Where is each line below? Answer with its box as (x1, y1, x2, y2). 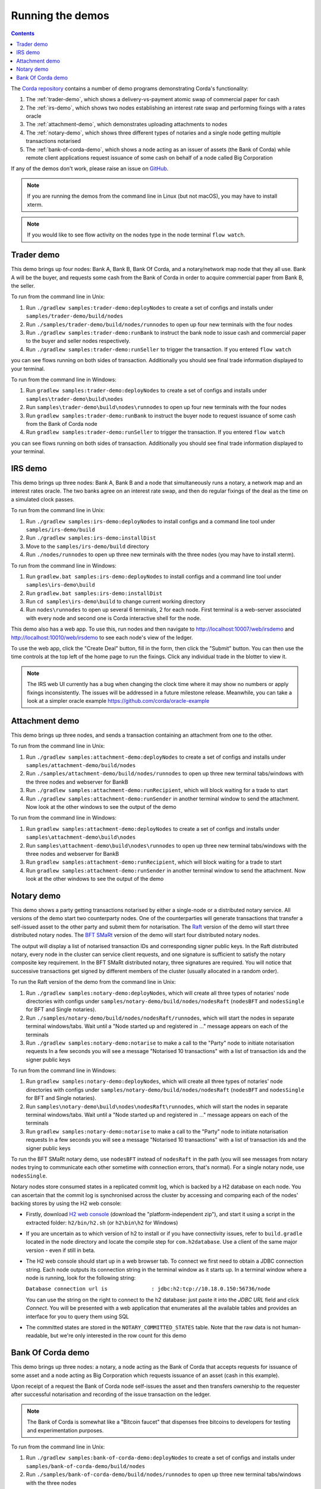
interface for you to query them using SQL (26, 1313, 130, 1320)
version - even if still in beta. (26, 1247, 96, 1254)
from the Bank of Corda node (26, 420, 97, 427)
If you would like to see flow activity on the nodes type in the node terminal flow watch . (27, 231, 246, 238)
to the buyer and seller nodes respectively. (26, 337, 131, 345)
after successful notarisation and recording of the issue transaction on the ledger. (11, 1391, 211, 1398)
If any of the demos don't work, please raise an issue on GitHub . (11, 165, 169, 172)
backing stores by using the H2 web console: (11, 1200, 122, 1207)
